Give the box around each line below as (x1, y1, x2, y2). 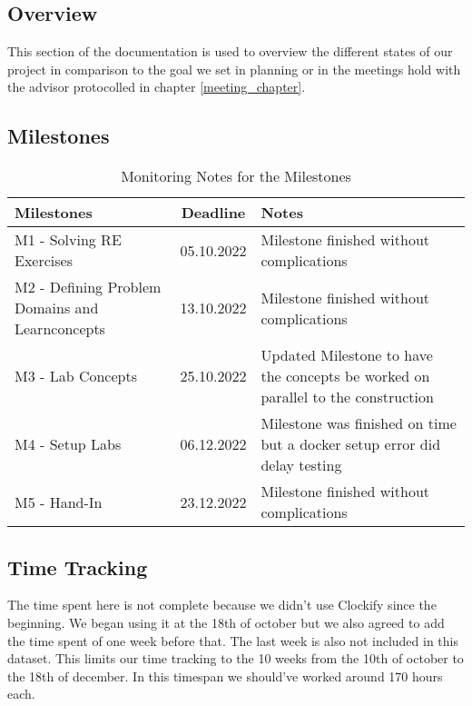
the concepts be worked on (261, 365, 430, 387)
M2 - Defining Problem (15, 276, 162, 298)
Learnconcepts (15, 318, 105, 340)
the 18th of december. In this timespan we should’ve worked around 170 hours (7, 666, 443, 685)
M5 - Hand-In (15, 491, 103, 512)
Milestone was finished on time (261, 413, 457, 434)
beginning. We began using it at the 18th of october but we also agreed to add (7, 612, 445, 631)
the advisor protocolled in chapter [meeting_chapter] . (7, 77, 306, 96)
